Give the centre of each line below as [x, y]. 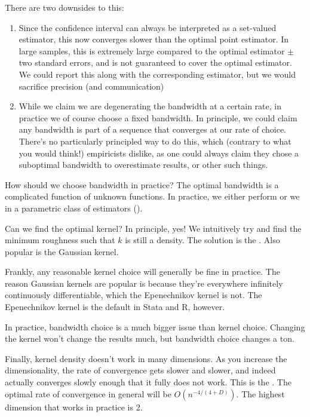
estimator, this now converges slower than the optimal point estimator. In [154, 39]
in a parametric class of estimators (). [74, 208]
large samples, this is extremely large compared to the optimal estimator [152, 50]
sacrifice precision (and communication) [91, 86]
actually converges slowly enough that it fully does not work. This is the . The [148, 382]
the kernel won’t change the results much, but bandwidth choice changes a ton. [150, 338]
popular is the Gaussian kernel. [62, 251]
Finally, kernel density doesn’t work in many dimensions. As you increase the [146, 358]
